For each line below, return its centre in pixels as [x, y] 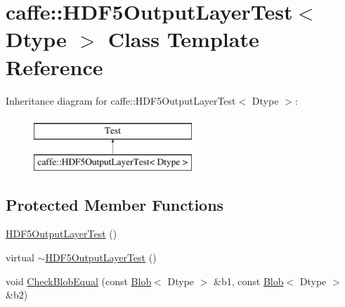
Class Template [183, 39]
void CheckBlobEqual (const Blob [79, 281]
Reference [54, 66]
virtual [20, 257]
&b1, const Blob [249, 281]
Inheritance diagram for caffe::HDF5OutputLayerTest [121, 100]
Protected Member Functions [115, 204]
